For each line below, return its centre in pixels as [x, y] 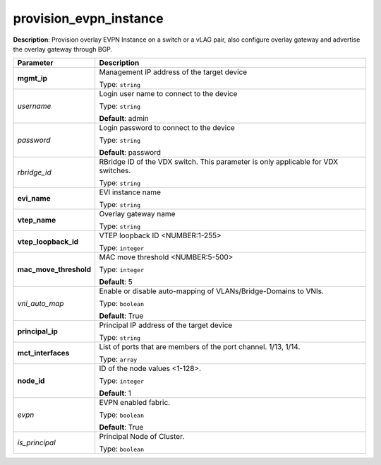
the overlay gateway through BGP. [63, 49]
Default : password [130, 153]
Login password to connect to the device [167, 128]
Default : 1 [115, 394]
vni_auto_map [41, 304]
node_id [31, 381]
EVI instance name [130, 192]
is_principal [36, 443]
